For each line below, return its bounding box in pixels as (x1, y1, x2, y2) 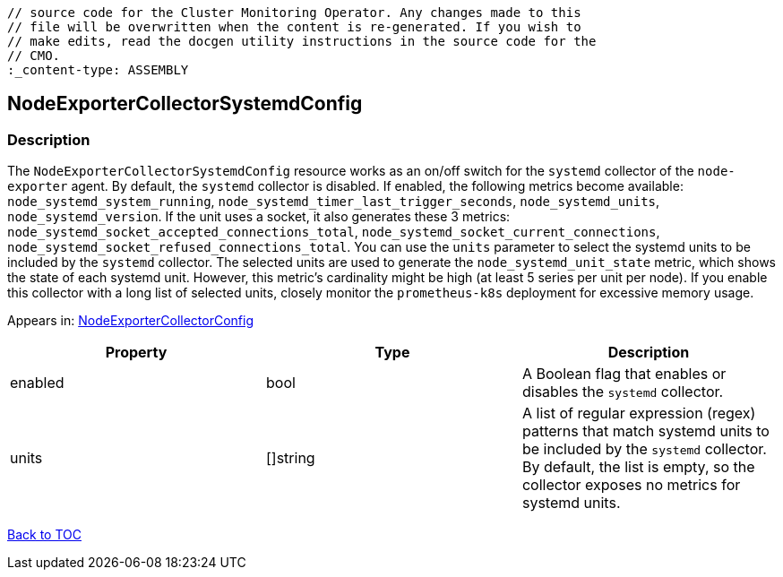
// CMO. (7, 48, 61, 63)
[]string (265, 449, 315, 468)
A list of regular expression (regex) (521, 404, 756, 423)
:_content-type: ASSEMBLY (7, 63, 189, 77)
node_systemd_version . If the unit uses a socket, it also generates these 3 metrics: (7, 209, 511, 225)
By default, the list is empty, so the (521, 458, 755, 477)
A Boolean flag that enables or (521, 365, 727, 383)
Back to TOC (7, 527, 82, 543)
